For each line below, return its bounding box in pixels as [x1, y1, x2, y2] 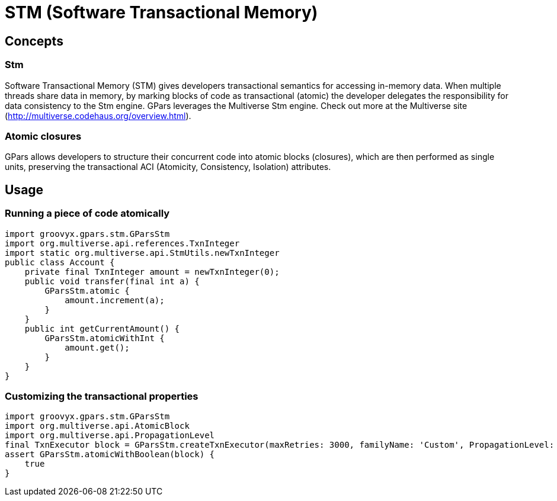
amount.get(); [65, 342, 130, 352]
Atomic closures [5, 130, 82, 142]
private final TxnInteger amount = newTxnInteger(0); [24, 266, 280, 277]
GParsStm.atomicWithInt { [44, 333, 165, 343]
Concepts [5, 33, 63, 49]
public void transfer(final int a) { [24, 276, 200, 286]
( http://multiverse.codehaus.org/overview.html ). [5, 110, 191, 121]
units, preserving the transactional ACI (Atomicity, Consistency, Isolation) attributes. [5, 162, 331, 172]
